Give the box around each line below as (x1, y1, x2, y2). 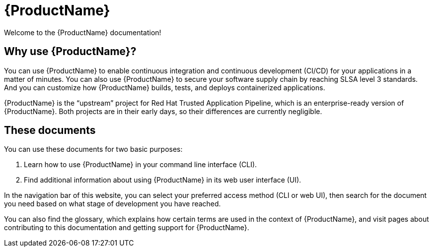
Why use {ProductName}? (4, 45, 137, 58)
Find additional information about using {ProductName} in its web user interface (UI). (24, 176, 301, 185)
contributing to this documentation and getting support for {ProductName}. (4, 223, 249, 232)
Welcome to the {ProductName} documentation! (4, 28, 161, 37)
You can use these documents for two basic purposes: (4, 145, 183, 154)
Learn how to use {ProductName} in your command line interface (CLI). (24, 160, 257, 169)
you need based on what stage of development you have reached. (4, 199, 221, 208)
